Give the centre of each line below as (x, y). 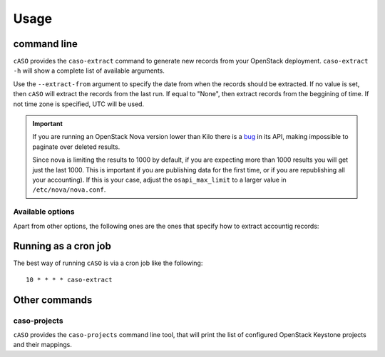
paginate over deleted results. (76, 147)
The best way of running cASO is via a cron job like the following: (108, 263)
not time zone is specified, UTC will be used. (79, 104)
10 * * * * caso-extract (69, 279)
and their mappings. (43, 345)
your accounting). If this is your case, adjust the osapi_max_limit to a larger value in (159, 180)
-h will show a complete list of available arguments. (89, 71)
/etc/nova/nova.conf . (69, 190)
